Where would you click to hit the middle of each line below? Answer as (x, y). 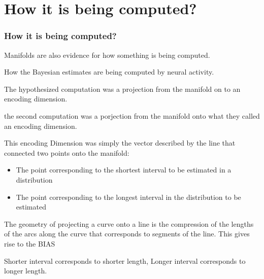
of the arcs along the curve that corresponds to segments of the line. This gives (127, 234)
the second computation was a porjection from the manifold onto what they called (132, 115)
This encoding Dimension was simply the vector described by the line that (120, 143)
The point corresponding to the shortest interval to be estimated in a (124, 170)
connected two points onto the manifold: (67, 152)
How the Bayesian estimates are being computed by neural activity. (109, 72)
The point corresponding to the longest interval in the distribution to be (128, 197)
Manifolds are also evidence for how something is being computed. (107, 55)
